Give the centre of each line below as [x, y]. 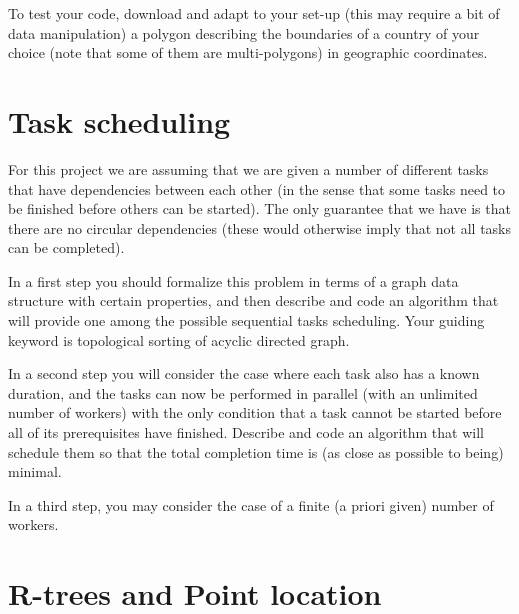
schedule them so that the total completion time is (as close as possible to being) [256, 451]
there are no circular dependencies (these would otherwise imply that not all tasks [260, 227]
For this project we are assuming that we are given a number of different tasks [248, 168]
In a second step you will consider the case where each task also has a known [244, 373]
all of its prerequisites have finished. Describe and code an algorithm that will [246, 432]
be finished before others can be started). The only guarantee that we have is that [259, 208]
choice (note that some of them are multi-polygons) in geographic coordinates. [248, 52]
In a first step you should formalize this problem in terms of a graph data [233, 280]
